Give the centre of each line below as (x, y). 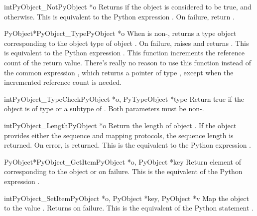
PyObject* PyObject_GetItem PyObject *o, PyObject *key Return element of (123, 161)
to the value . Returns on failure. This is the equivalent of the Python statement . (129, 208)
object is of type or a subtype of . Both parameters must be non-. (104, 108)
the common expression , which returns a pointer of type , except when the (119, 72)
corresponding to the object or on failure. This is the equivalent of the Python (123, 171)
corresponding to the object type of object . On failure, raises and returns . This (127, 43)
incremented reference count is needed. (63, 82)
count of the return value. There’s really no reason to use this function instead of (128, 62)
